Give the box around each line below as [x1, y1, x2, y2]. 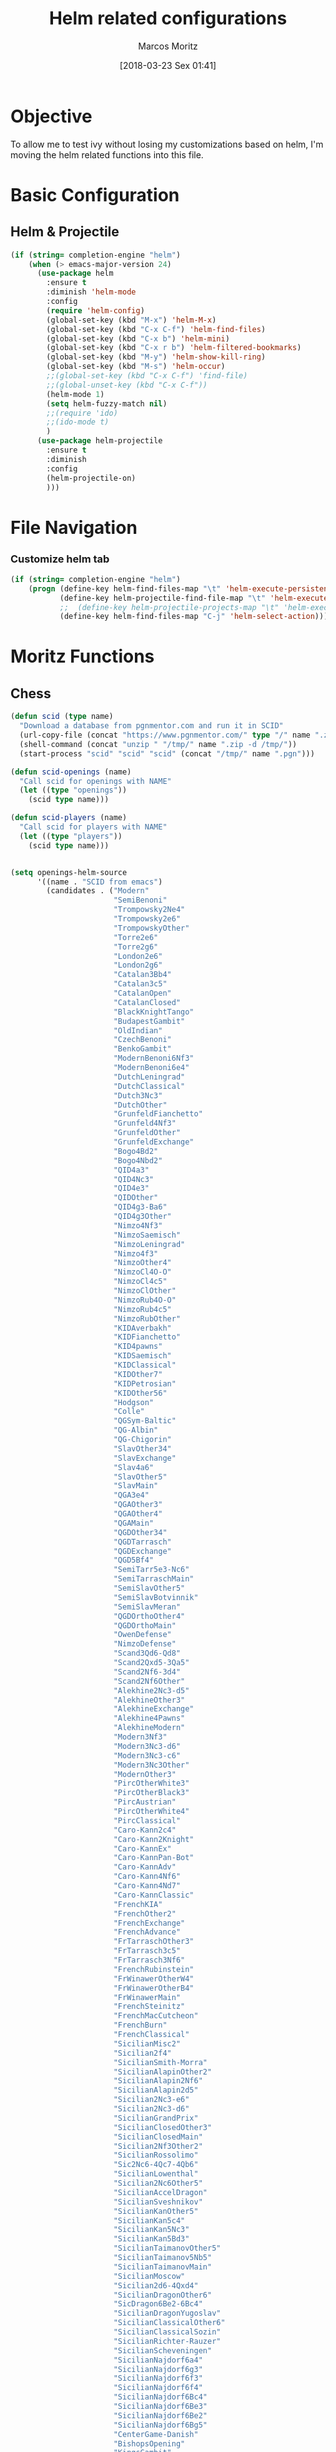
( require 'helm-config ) [46, 305, 145, 316]
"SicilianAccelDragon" [113, 2187, 208, 2197]
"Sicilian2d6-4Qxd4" [113, 2280, 199, 2291]
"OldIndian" [113, 1025, 163, 1036]
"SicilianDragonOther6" [113, 2290, 213, 2300]
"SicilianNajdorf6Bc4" [113, 2392, 208, 2402]
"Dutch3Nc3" [113, 1090, 163, 1101]
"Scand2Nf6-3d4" [113, 1667, 182, 1677]
